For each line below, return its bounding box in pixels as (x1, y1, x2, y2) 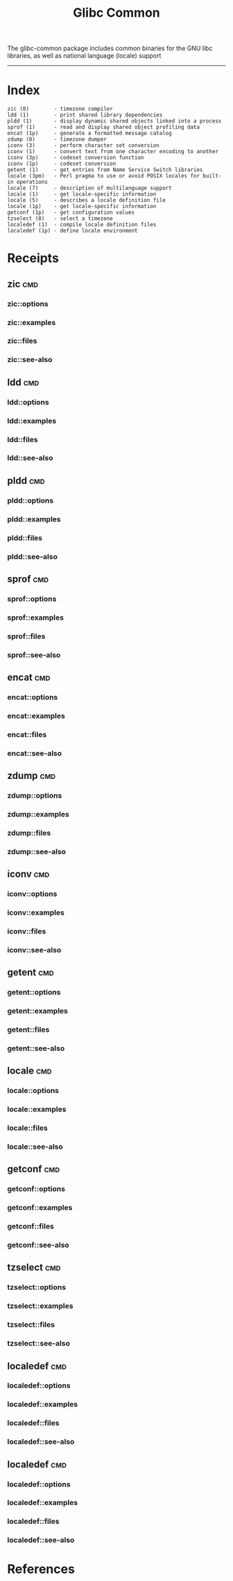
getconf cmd (7, 1163, 60, 1175)
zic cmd (7, 278, 38, 290)
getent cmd (7, 966, 54, 979)
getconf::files (7, 1222, 54, 1232)
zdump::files (7, 828, 51, 837)
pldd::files (7, 533, 43, 542)
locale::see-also (7, 1142, 64, 1151)
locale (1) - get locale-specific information (7, 191, 157, 198)
